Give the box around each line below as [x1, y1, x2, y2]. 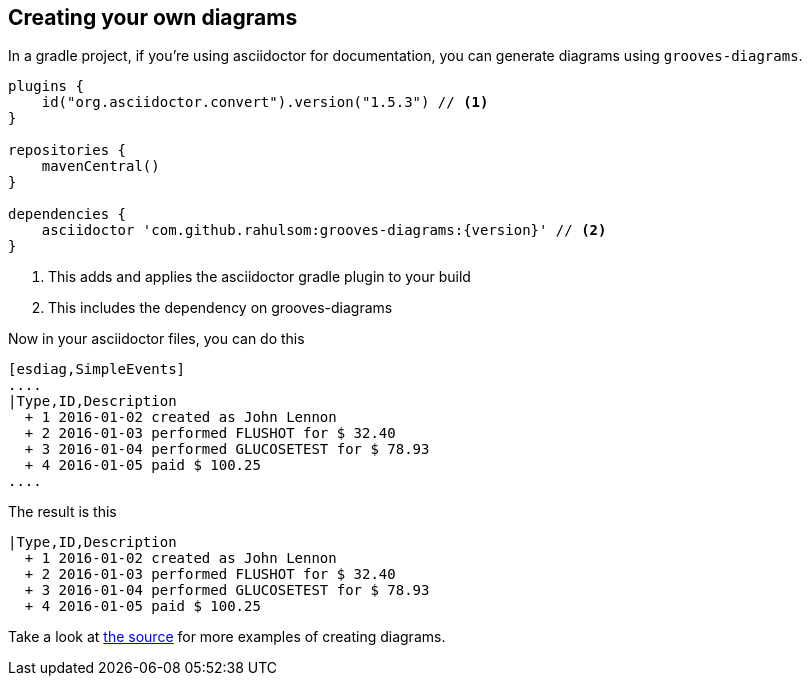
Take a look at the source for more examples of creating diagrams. [8, 628, 446, 646]
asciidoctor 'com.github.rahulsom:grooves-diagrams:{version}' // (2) [41, 222, 607, 239]
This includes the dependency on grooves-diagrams [48, 299, 393, 317]
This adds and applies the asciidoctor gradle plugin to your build [48, 268, 471, 286]
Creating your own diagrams [8, 5, 298, 30]
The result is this [8, 503, 117, 521]
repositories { [8, 142, 127, 159]
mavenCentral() [41, 158, 160, 175]
